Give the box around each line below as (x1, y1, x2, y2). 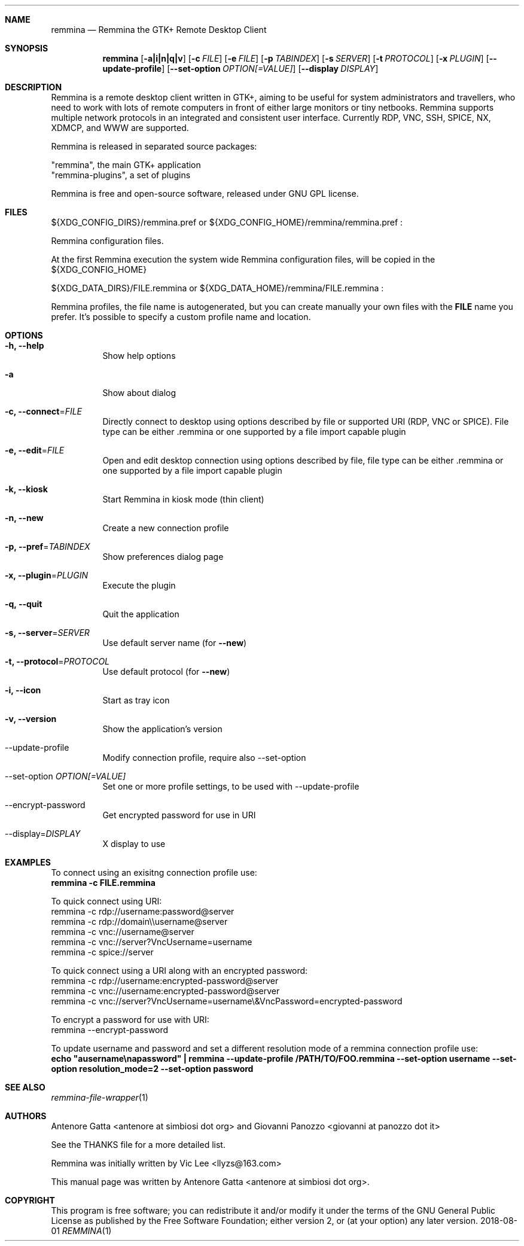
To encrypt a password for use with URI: (51, 1015, 209, 1025)
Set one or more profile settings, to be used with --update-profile (102, 781, 360, 791)
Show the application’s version (102, 724, 223, 734)
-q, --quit (5, 599, 42, 609)
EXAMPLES (5, 857, 51, 867)
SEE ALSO (5, 1082, 45, 1092)
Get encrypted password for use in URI (102, 810, 256, 820)
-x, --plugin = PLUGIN (5, 570, 88, 580)
